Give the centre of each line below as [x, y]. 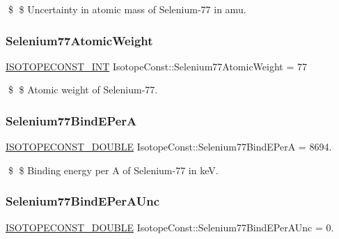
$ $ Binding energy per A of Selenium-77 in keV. [113, 170]
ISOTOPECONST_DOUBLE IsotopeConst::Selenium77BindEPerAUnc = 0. [170, 227]
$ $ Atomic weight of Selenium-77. [83, 90]
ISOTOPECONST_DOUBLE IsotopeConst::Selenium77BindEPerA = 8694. [169, 147]
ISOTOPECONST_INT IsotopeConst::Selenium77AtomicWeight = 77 [157, 66]
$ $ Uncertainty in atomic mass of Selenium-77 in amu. [127, 9]
